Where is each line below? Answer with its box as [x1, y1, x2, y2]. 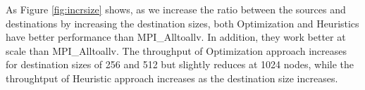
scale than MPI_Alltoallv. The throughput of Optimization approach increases [6, 43, 347, 58]
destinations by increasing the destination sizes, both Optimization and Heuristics [6, 15, 359, 30]
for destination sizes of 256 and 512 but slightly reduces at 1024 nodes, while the [6, 57, 354, 72]
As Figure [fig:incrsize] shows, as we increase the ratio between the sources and [6, 2, 346, 16]
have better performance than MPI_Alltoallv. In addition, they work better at [6, 30, 346, 44]
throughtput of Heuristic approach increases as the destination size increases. [6, 70, 338, 85]
